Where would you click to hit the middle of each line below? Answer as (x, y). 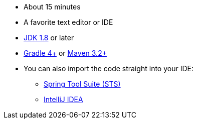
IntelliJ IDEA (63, 99)
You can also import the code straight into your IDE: (109, 68)
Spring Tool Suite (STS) (82, 84)
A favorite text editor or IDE (68, 22)
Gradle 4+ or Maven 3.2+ (65, 53)
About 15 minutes (52, 7)
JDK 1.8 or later (49, 38)
